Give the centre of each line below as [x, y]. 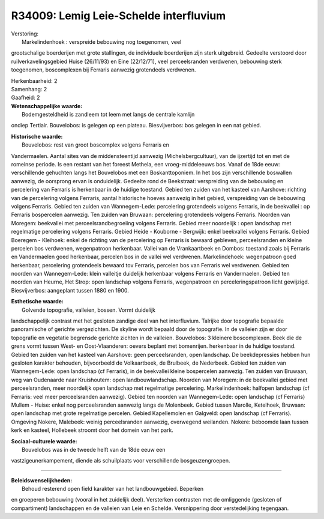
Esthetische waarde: [37, 302]
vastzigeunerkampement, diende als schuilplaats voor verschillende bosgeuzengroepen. [121, 461]
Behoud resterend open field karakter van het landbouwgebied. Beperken [113, 489]
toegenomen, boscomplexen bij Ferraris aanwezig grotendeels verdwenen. [103, 70]
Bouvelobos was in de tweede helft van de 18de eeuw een [94, 449]
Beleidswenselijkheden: [42, 480]
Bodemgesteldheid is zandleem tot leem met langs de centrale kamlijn [108, 115]
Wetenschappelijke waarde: [47, 106]
